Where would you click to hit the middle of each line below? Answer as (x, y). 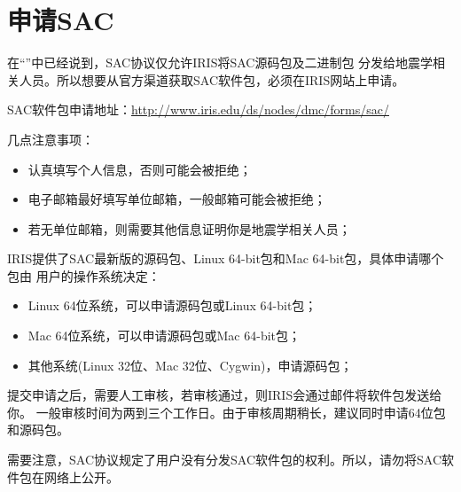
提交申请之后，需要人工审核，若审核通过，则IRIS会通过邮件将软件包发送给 (225, 395)
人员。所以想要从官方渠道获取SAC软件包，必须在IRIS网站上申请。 (212, 79)
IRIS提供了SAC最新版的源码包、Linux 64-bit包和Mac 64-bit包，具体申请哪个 (226, 258)
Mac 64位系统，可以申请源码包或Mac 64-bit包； (164, 336)
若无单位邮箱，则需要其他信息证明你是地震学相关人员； (189, 228)
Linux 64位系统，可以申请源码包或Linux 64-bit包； (172, 305)
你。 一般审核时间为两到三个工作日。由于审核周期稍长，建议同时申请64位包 (227, 412)
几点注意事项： (51, 139)
